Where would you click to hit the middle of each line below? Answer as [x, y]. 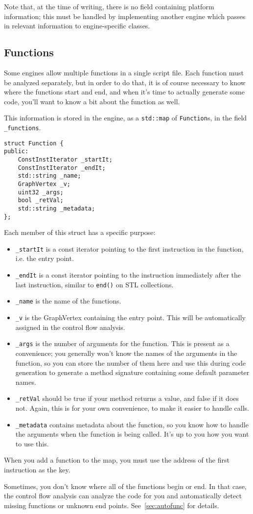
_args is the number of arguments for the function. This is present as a [122, 343]
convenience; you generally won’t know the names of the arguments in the [126, 353]
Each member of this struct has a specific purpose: [80, 232]
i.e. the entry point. [45, 258]
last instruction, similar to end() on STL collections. [94, 284]
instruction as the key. [37, 470]
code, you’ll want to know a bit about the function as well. [92, 101]
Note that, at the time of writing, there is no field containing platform [109, 6]
